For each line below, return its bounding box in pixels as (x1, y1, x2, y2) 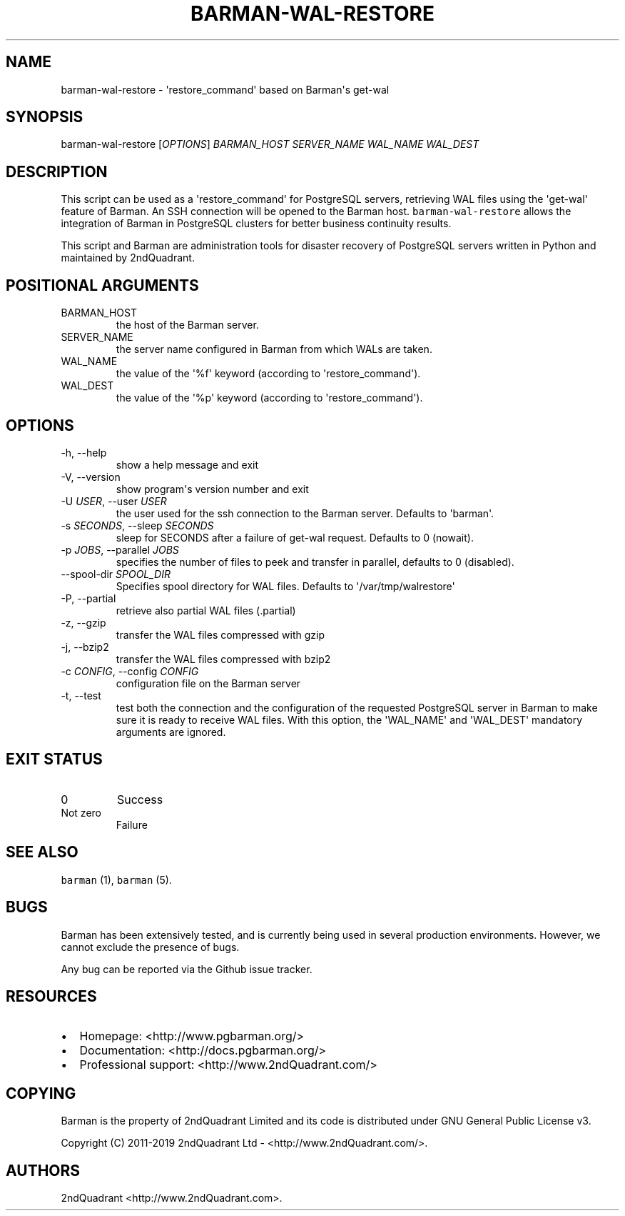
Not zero (61, 806, 101, 819)
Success (116, 792, 163, 807)
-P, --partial (61, 592, 116, 604)
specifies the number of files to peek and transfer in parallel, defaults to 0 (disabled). (116, 555, 514, 568)
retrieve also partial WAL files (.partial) (116, 604, 296, 617)
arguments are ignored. (116, 725, 226, 738)
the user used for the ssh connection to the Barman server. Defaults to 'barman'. (116, 507, 494, 519)
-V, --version (61, 470, 121, 483)
